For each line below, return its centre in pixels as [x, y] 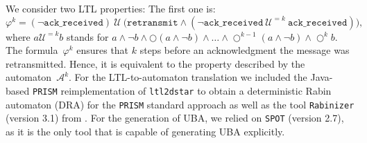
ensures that [103, 50]
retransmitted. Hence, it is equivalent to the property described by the [155, 63]
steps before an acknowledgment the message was [245, 50]
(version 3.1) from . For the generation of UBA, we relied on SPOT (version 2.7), [175, 118]
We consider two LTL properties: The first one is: [111, 8]
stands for [88, 36]
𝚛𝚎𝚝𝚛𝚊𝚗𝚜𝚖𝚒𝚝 [153, 22]
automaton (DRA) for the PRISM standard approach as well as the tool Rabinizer [180, 104]
